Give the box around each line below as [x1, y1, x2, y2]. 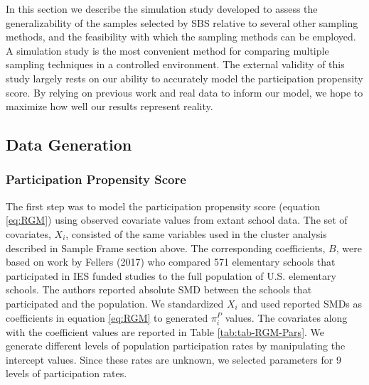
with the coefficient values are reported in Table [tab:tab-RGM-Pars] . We [6, 324, 325, 339]
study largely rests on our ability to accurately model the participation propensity [6, 70, 363, 85]
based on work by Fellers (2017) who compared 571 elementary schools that [6, 254, 336, 269]
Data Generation [6, 134, 132, 156]
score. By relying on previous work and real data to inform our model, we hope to [6, 85, 363, 99]
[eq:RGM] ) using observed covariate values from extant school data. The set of [6, 212, 348, 227]
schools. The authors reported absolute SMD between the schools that [6, 282, 312, 297]
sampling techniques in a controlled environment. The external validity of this [6, 57, 345, 72]
